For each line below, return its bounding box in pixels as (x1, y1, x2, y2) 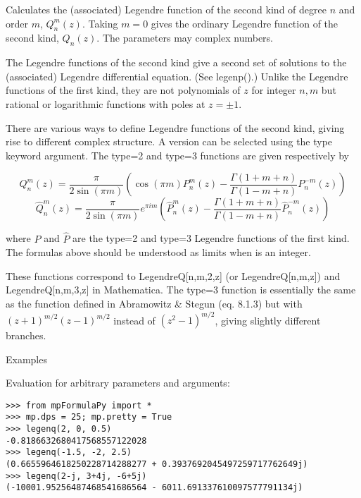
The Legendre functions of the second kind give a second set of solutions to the (6, 55, 347, 70)
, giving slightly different (215, 312, 321, 327)
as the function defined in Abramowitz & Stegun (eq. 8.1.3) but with (6, 296, 303, 310)
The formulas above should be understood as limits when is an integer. (6, 245, 311, 260)
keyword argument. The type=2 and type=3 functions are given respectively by (6, 147, 349, 162)
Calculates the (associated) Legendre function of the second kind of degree (6, 2, 327, 16)
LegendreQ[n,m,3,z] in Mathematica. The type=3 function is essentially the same (6, 282, 356, 297)
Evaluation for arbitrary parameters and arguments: (6, 375, 230, 390)
